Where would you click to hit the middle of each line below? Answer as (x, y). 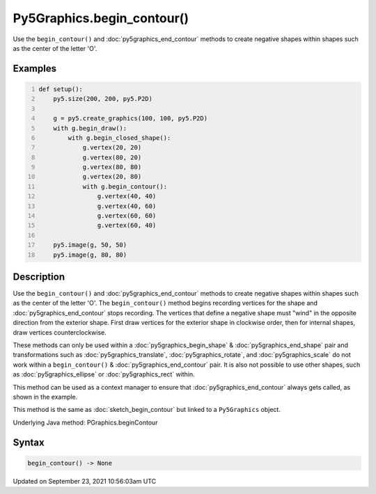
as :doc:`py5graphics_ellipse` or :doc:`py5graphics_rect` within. (104, 374)
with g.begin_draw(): (90, 128)
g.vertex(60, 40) (127, 225)
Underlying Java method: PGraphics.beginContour (85, 422)
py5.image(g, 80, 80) (90, 255)
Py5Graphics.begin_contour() (101, 18)
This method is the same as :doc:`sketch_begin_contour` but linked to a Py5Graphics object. (147, 410)
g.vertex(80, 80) (112, 167)
